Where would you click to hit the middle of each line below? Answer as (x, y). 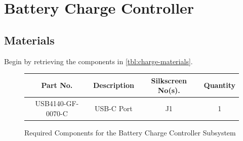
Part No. (57, 85)
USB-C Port (114, 108)
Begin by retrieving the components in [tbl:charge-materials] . (98, 61)
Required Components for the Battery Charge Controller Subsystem (130, 132)
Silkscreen (169, 80)
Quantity (219, 85)
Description (113, 85)
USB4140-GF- (57, 103)
